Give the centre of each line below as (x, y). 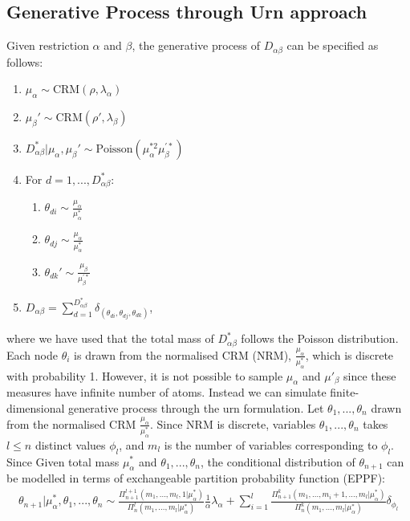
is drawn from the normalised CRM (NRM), (183, 354)
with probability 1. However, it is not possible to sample (145, 375)
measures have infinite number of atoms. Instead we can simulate (166, 392)
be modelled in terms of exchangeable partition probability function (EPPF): (196, 478)
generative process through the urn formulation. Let (196, 408)
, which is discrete (349, 354)
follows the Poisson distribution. (320, 338)
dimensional (36, 408)
